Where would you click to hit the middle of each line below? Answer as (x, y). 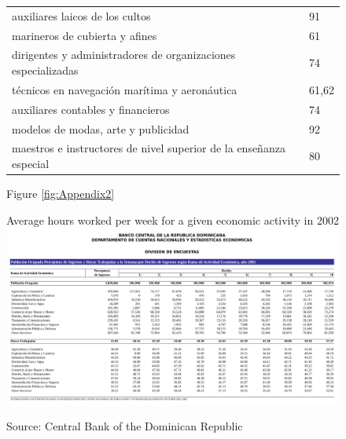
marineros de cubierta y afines (85, 35)
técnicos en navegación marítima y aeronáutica (125, 89)
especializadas (45, 70)
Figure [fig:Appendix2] (61, 194)
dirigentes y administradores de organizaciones (124, 55)
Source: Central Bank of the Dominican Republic (125, 426)
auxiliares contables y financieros (91, 109)
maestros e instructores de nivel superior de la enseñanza (149, 148)
